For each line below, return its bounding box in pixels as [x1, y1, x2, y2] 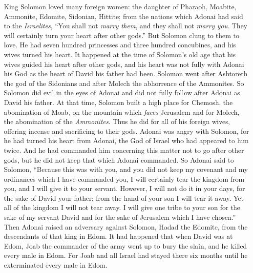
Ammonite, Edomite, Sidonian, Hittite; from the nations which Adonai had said [4, 11, 243, 21]
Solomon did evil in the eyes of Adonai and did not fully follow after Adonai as [4, 87, 240, 98]
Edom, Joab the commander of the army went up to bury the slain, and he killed [4, 240, 247, 251]
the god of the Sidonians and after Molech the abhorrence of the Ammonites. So [4, 78, 244, 88]
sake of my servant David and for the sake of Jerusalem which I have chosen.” [4, 212, 236, 222]
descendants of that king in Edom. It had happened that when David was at [4, 231, 233, 241]
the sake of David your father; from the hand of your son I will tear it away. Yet [4, 192, 244, 203]
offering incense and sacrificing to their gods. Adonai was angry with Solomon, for [4, 126, 249, 136]
